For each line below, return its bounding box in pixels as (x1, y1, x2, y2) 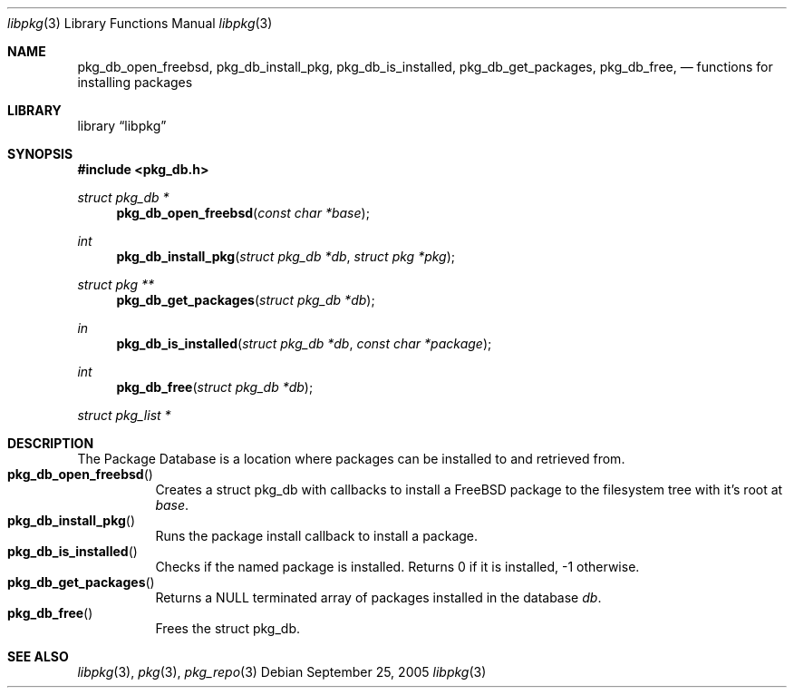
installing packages (77, 74, 193, 90)
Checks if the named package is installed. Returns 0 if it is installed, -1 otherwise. (155, 559, 640, 574)
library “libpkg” (77, 118, 167, 133)
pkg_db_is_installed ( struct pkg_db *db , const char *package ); (116, 336, 492, 351)
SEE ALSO (7, 649, 69, 664)
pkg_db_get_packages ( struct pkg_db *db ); (116, 292, 375, 308)
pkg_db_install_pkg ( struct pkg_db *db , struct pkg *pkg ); (116, 249, 456, 264)
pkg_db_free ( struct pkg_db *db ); (116, 379, 314, 395)
